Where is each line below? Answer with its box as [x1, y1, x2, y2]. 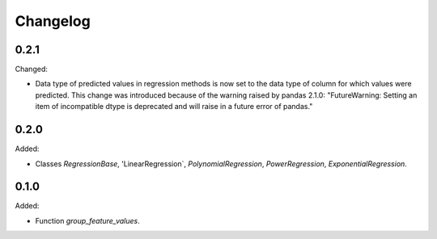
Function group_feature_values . [35, 216, 141, 225]
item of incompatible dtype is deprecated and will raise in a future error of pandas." [35, 102, 313, 111]
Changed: [15, 65, 48, 74]
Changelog [15, 12, 91, 30]
